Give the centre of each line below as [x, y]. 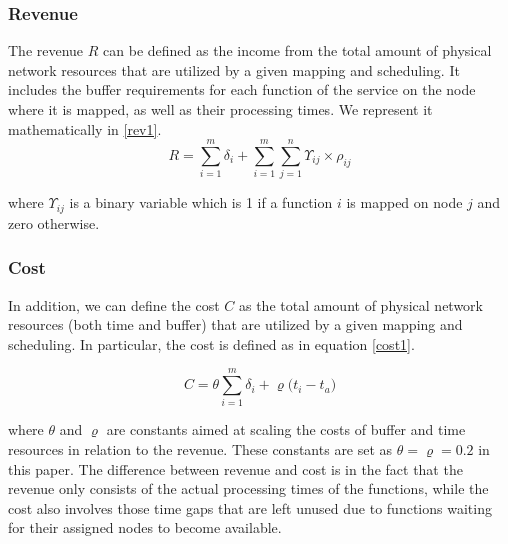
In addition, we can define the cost [114, 304]
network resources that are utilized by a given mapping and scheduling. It [234, 69]
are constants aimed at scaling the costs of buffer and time [286, 429]
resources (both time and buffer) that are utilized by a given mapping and [235, 324]
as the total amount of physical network [360, 304]
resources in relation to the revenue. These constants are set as [200, 449]
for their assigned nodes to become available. [145, 527]
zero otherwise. [54, 222]
